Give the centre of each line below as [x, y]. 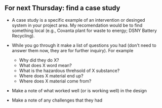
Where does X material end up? [51, 75]
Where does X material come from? [55, 81]
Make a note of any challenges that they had [57, 100]
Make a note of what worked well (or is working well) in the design [79, 90]
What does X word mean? [45, 65]
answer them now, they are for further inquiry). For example [73, 50]
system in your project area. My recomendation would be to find [77, 25]
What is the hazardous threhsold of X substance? [69, 71]
